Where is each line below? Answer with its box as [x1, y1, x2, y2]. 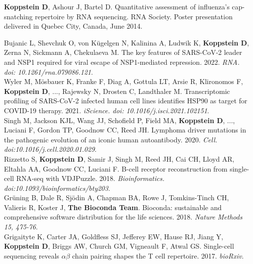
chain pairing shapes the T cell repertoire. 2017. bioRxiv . [72, 250, 244, 261]
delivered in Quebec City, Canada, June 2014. [4, 21, 143, 31]
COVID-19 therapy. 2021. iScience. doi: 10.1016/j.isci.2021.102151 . [4, 105, 210, 115]
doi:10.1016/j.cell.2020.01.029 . [4, 144, 97, 154]
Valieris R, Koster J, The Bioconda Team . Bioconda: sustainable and [4, 202, 222, 212]
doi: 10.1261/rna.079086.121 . [4, 66, 93, 77]
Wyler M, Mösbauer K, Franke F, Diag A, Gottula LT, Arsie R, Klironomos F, [4, 76, 243, 87]
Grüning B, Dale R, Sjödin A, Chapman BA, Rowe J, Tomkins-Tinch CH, [4, 192, 229, 203]
